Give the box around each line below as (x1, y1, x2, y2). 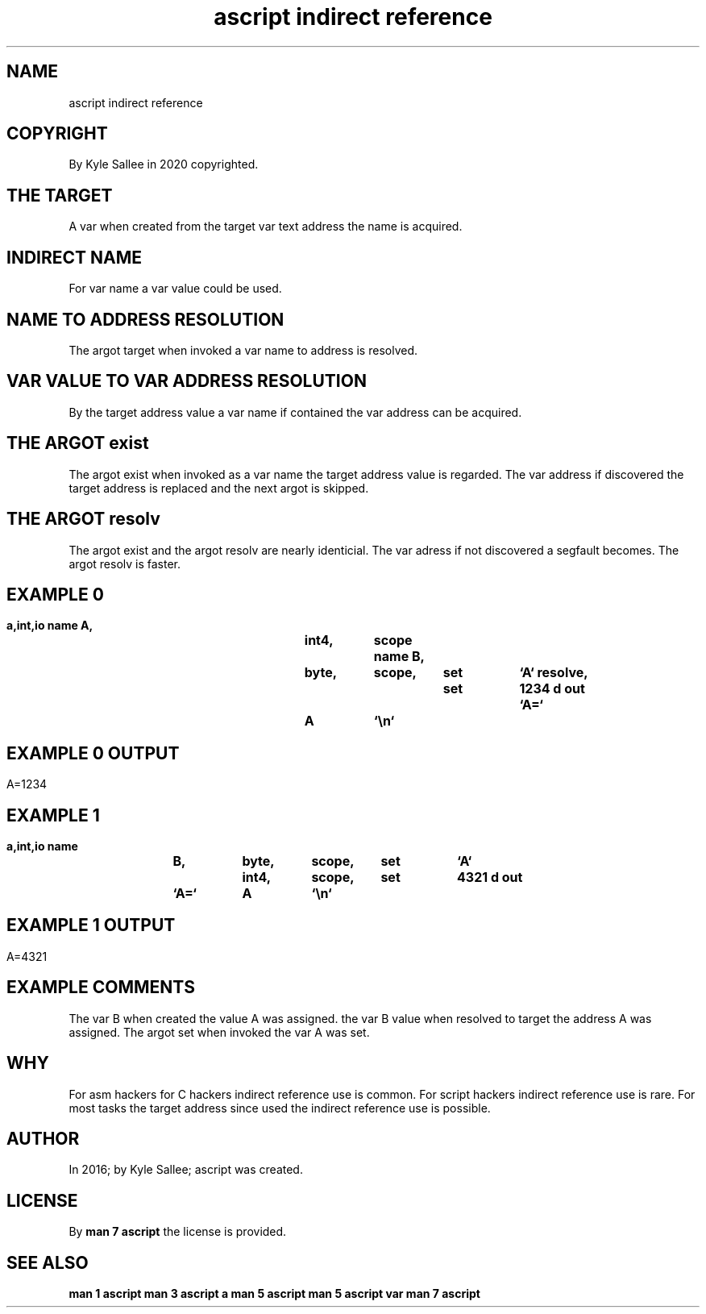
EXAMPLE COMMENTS (6, 977, 195, 998)
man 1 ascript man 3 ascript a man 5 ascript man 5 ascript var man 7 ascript (69, 1287, 480, 1301)
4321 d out (457, 869, 523, 886)
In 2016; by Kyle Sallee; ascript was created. (69, 1162, 303, 1177)
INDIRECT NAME (6, 247, 143, 268)
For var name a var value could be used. (69, 281, 282, 296)
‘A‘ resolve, (519, 664, 588, 681)
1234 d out (519, 680, 585, 697)
